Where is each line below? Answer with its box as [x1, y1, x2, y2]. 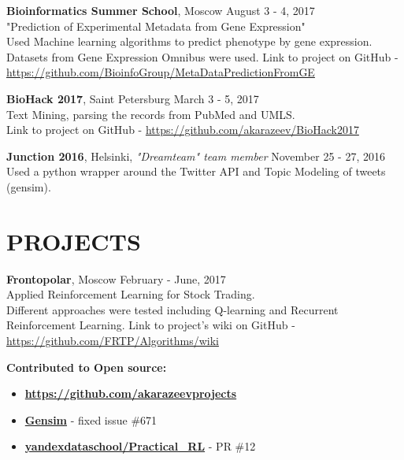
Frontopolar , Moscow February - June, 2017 [6, 270, 226, 287]
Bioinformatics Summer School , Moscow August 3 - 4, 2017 [6, 2, 315, 18]
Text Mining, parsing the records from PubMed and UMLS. [6, 106, 295, 122]
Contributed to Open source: [6, 358, 167, 375]
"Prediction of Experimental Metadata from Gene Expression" [6, 17, 306, 34]
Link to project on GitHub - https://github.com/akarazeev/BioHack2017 [6, 121, 359, 138]
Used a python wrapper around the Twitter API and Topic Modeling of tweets [6, 163, 386, 180]
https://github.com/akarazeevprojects [24, 385, 237, 402]
